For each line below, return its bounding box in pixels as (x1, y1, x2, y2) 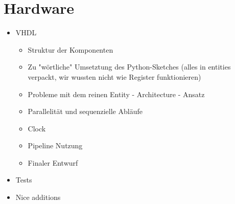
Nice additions (15, 192, 61, 202)
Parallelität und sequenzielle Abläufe (28, 106, 143, 117)
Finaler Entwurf (28, 157, 78, 168)
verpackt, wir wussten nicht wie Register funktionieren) (28, 71, 201, 82)
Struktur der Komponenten (28, 44, 113, 55)
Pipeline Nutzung (28, 140, 83, 151)
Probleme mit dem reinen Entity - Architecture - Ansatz (28, 88, 205, 99)
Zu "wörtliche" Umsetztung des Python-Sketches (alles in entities (28, 61, 231, 72)
